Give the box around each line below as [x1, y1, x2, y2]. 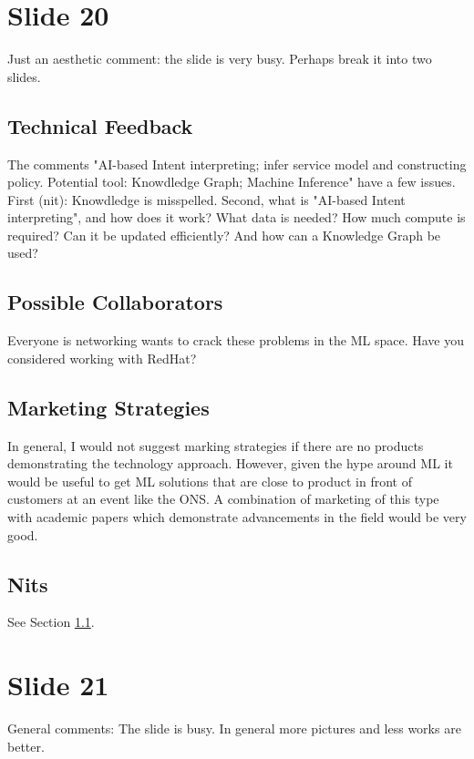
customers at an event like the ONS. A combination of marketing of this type [7, 489, 439, 508]
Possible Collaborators [7, 288, 223, 316]
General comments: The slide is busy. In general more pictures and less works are [7, 719, 461, 738]
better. [7, 736, 45, 755]
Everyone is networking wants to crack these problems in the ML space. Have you [7, 331, 464, 350]
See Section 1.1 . [7, 612, 95, 631]
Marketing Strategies [7, 393, 210, 421]
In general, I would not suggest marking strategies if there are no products [7, 436, 424, 455]
